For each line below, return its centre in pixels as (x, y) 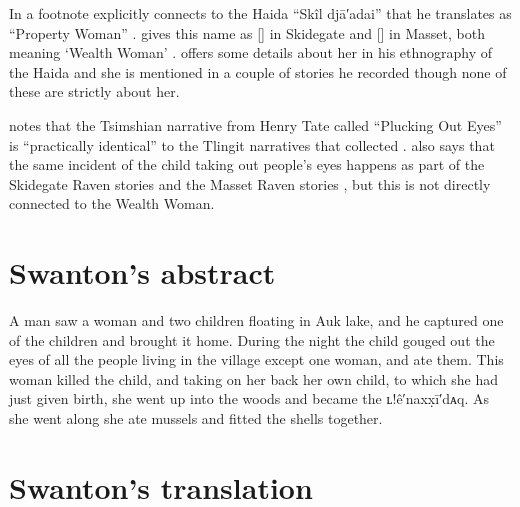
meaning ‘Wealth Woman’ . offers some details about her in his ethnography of (251, 52)
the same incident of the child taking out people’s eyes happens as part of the (247, 164)
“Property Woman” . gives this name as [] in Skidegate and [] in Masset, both (247, 32)
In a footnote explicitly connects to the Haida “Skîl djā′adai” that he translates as (260, 13)
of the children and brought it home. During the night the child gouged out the (252, 339)
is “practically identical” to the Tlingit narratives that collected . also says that (252, 144)
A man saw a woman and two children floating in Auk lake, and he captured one (256, 320)
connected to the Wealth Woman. (112, 203)
